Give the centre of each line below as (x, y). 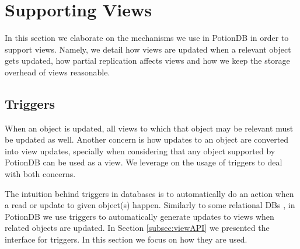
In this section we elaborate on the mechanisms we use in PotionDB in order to (147, 38)
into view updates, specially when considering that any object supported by (140, 151)
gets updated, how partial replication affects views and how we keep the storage (147, 60)
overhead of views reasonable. (57, 72)
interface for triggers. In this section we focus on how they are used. (126, 239)
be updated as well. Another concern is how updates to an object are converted (147, 139)
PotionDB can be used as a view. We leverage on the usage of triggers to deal (144, 162)
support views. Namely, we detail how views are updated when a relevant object (148, 49)
